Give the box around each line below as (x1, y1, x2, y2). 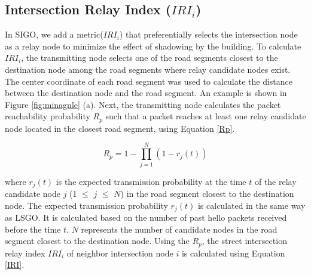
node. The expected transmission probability (5, 199, 168, 211)
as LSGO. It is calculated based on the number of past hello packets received (5, 211, 287, 224)
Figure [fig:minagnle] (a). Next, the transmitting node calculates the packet (5, 98, 281, 110)
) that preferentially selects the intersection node (119, 28, 298, 41)
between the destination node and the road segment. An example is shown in (5, 86, 287, 99)
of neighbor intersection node (66, 246, 173, 259)
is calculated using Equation (181, 246, 285, 259)
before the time (5, 223, 61, 235)
